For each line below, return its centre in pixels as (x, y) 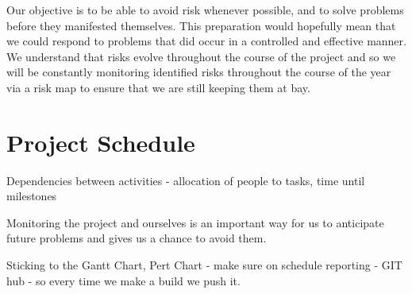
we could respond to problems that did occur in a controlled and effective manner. (206, 41)
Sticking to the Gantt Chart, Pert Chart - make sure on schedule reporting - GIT (204, 265)
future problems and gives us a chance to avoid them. (137, 238)
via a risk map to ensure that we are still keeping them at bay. (158, 87)
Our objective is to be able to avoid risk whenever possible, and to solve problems (205, 10)
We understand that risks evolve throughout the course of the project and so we (201, 56)
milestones (32, 196)
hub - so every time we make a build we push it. (123, 280)
